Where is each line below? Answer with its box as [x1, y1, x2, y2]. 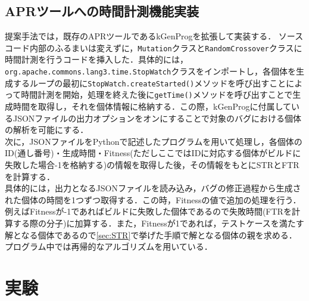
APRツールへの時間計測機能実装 [5, 2, 199, 20]
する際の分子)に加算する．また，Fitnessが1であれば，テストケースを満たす [13, 216, 304, 229]
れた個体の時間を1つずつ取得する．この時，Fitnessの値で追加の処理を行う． [5, 193, 301, 206]
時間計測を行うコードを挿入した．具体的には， [5, 53, 188, 66]
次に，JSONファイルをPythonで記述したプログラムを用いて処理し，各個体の [5, 135, 302, 147]
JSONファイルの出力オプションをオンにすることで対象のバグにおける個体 [13, 111, 302, 124]
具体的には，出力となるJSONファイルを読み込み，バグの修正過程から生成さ [5, 182, 301, 194]
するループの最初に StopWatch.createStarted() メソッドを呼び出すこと [13, 76, 286, 89]
